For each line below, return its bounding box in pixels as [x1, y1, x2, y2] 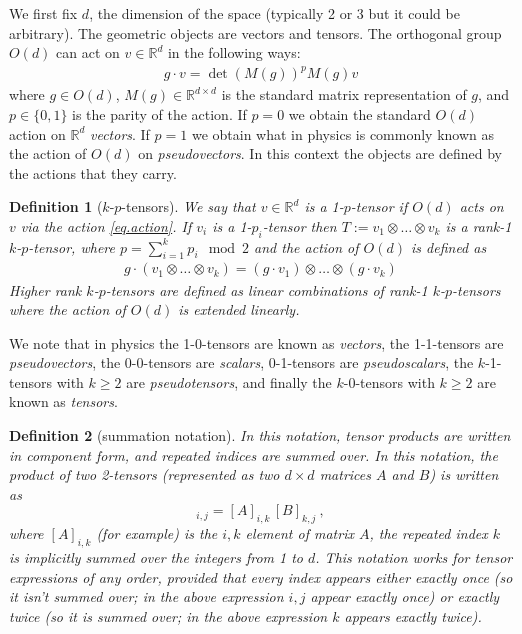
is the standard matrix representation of [221, 84, 467, 105]
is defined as [411, 236, 487, 257]
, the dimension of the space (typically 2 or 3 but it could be [89, 3, 460, 23]
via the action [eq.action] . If [20, 215, 192, 236]
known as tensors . [9, 391, 118, 412]
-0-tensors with [343, 371, 435, 392]
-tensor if [350, 196, 408, 217]
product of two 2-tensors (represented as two [9, 464, 280, 485]
